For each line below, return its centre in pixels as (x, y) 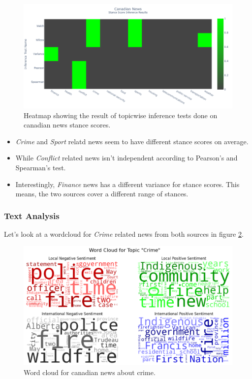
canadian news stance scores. (67, 125)
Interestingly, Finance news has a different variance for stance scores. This (127, 184)
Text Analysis (32, 215)
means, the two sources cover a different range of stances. (102, 194)
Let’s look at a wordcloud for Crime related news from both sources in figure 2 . (124, 234)
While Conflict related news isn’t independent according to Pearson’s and (126, 158)
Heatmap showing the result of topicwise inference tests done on (121, 115)
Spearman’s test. (41, 167)
